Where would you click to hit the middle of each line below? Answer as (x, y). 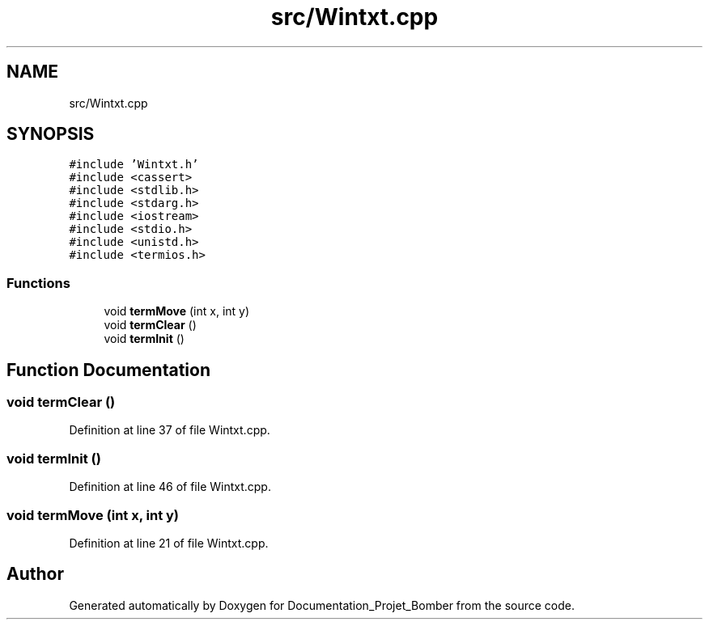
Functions (38, 283)
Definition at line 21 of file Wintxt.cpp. (169, 543)
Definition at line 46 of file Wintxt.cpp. (170, 487)
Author (35, 574)
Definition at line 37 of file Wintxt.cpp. (170, 430)
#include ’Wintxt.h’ (134, 165)
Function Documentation (108, 370)
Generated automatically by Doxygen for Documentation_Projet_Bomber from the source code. (322, 605)
